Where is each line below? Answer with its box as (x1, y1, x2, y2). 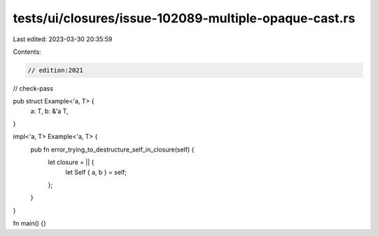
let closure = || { (48, 158, 94, 167)
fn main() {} (13, 219, 47, 228)
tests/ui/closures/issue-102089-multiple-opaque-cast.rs (13, 10, 356, 26)
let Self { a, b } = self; (65, 168, 127, 176)
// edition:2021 (27, 66, 84, 74)
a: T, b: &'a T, (30, 107, 69, 115)
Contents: (13, 47, 41, 56)
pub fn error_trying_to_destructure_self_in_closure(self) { (30, 145, 195, 154)
